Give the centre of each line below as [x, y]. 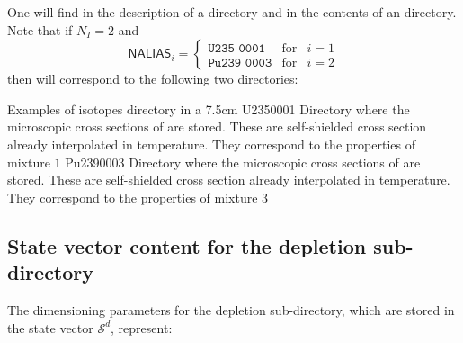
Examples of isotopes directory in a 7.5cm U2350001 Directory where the [209, 108]
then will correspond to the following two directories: [153, 79]
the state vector [50, 327]
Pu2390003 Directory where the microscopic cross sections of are [243, 162]
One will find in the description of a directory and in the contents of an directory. [232, 12]
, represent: [142, 327]
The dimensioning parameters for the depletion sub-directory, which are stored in [231, 309]
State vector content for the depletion [187, 245]
